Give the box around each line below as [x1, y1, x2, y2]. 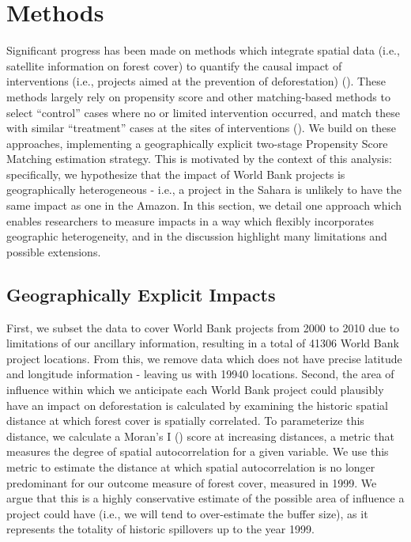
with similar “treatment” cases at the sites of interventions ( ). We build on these [6, 119, 396, 136]
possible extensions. [6, 243, 101, 260]
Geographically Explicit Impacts [6, 282, 276, 306]
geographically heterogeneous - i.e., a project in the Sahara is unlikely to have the [6, 181, 402, 198]
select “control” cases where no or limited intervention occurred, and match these [6, 104, 400, 120]
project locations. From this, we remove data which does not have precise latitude [6, 350, 402, 366]
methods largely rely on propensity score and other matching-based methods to [6, 88, 390, 104]
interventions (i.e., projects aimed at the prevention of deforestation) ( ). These [6, 73, 386, 89]
